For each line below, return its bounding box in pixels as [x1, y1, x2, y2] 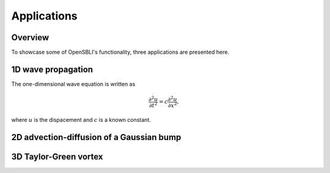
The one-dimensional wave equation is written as [11, 80, 136, 88]
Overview [11, 32, 50, 43]
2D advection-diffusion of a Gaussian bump [11, 132, 182, 143]
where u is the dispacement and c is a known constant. [11, 116, 151, 124]
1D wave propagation [11, 64, 94, 74]
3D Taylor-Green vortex [11, 152, 103, 162]
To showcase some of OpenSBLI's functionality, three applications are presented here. [11, 49, 229, 56]
